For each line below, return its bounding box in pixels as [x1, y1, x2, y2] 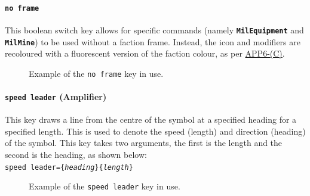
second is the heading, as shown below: [5, 148, 147, 161]
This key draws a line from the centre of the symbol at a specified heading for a [5, 113, 297, 126]
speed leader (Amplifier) [5, 91, 107, 103]
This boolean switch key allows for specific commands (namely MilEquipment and [5, 23, 304, 36]
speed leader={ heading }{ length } [5, 163, 133, 172]
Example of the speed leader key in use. [29, 180, 180, 192]
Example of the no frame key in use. [29, 67, 164, 79]
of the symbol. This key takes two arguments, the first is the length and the [5, 136, 283, 149]
